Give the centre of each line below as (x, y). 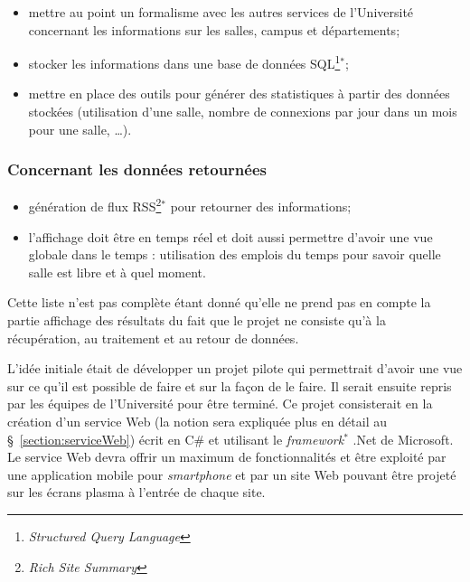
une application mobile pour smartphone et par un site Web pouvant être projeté (232, 474)
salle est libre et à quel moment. (117, 272)
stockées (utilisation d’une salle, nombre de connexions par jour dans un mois (243, 112)
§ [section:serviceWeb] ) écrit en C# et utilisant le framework (176, 439)
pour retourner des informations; (261, 207)
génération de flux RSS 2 (95, 205)
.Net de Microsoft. (403, 439)
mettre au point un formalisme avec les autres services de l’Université (221, 12)
